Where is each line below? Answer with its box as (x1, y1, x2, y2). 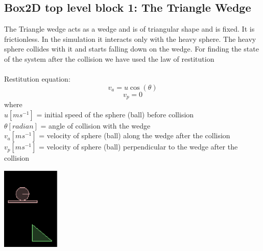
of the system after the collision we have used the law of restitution (4, 53, 214, 64)
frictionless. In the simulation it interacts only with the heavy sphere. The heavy (4, 33, 256, 44)
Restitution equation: (4, 73, 70, 84)
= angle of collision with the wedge (40, 120, 151, 131)
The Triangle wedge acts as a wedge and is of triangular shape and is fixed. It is (4, 23, 255, 34)
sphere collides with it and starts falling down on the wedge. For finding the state (4, 43, 259, 54)
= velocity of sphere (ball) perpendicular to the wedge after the (39, 141, 238, 152)
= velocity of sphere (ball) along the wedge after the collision (39, 130, 230, 141)
